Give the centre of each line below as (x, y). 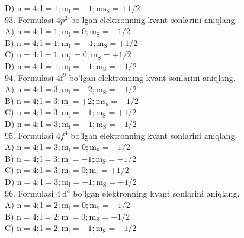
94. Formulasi (29, 77)
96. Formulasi (29, 193)
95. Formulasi (29, 135)
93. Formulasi (29, 19)
